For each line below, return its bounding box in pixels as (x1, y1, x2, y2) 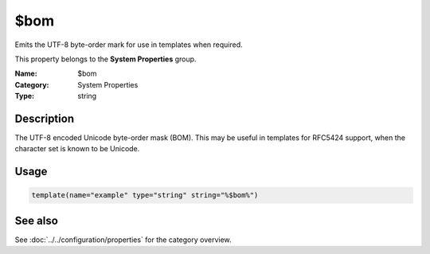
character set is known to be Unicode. (14, 144, 140, 154)
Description (14, 111, 75, 125)
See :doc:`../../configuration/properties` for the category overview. (14, 235, 232, 244)
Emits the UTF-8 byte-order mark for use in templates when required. (14, 40, 243, 49)
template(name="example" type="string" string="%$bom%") (31, 191, 259, 200)
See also (14, 213, 59, 227)
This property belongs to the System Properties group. (14, 54, 197, 64)
